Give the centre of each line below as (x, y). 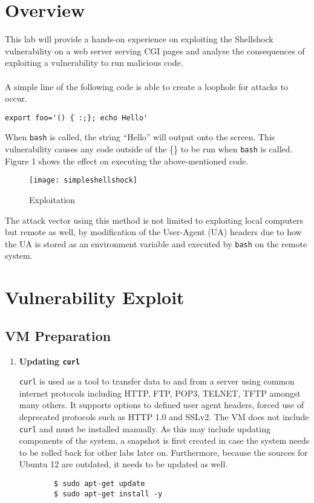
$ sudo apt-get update (100, 484)
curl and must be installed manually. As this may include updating (145, 428)
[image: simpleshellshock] (83, 180)
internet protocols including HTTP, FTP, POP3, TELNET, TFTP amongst (160, 393)
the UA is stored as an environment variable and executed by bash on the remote (156, 243)
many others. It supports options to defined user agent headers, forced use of (161, 405)
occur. (16, 98)
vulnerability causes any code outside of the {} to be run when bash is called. (149, 149)
